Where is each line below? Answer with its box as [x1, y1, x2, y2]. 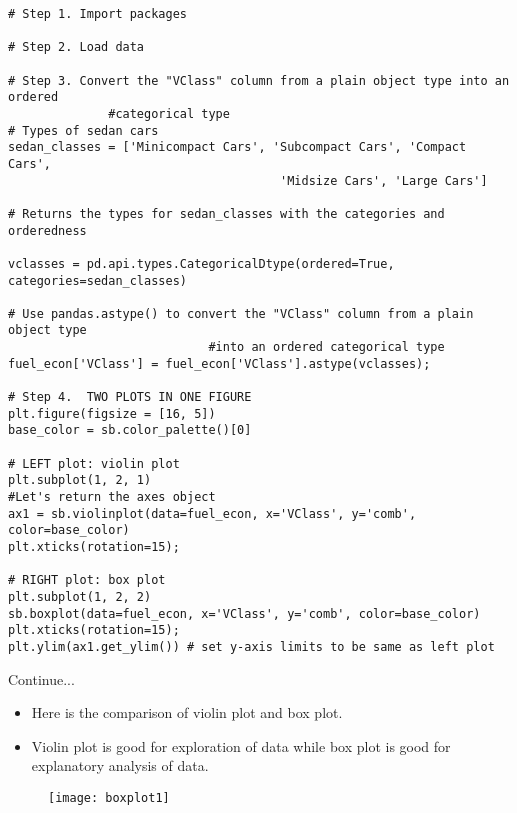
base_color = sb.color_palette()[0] [8, 423, 252, 438]
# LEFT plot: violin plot [8, 456, 180, 471]
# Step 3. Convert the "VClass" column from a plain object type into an [8, 73, 510, 88]
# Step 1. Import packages [8, 7, 187, 21]
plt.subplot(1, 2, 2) [8, 589, 152, 604]
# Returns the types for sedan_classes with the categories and [8, 206, 445, 221]
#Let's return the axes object [8, 490, 216, 505]
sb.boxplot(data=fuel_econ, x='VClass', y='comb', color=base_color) [8, 606, 481, 621]
